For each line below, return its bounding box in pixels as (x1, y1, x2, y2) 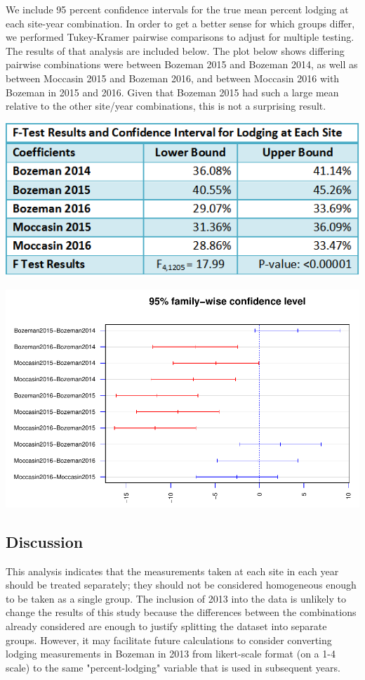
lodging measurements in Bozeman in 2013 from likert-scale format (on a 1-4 (6, 646, 336, 661)
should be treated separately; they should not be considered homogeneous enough (6, 577, 357, 592)
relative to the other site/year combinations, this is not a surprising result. (6, 98, 326, 113)
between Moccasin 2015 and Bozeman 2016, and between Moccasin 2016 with (6, 70, 340, 85)
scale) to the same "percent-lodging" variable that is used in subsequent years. (6, 660, 340, 674)
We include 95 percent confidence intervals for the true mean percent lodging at (6, 2, 349, 16)
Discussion (6, 530, 84, 552)
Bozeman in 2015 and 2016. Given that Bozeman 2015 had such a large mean (6, 84, 339, 99)
